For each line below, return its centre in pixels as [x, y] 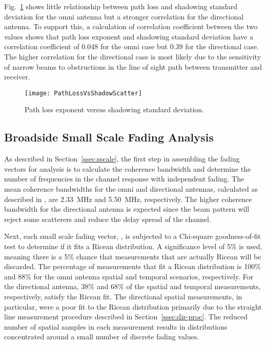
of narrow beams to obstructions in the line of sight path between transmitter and [133, 66]
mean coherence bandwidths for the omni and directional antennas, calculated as [131, 188]
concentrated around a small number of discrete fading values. [102, 337]
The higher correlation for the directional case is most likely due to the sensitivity [133, 56]
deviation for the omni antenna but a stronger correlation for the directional [124, 16]
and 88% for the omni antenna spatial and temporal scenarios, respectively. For [129, 276]
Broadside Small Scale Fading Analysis [109, 137]
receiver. [17, 77]
